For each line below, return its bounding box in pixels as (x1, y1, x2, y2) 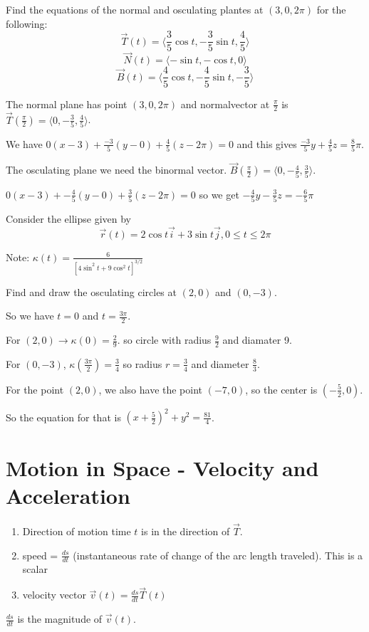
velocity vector (22, 587, 86, 602)
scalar (22, 562, 48, 576)
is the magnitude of (17, 611, 103, 626)
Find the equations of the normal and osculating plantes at (6, 2, 264, 16)
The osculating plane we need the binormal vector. (6, 162, 227, 177)
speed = (22, 547, 58, 562)
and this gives (237, 136, 297, 151)
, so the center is (245, 381, 318, 396)
